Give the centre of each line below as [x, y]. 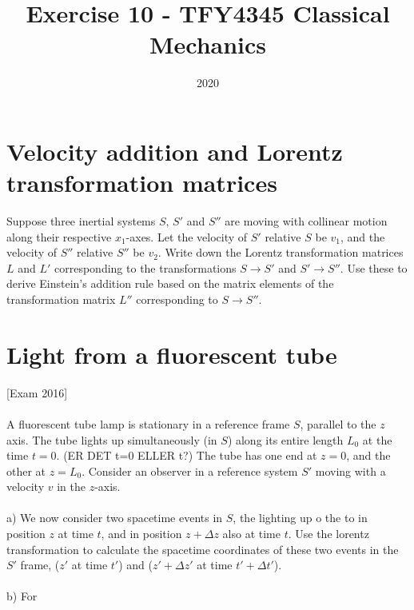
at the [377, 439]
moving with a [350, 470]
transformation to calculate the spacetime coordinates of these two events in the [203, 549]
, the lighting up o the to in [300, 518]
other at [26, 470]
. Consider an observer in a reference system [190, 470]
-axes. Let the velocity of [187, 236]
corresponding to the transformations [145, 267]
